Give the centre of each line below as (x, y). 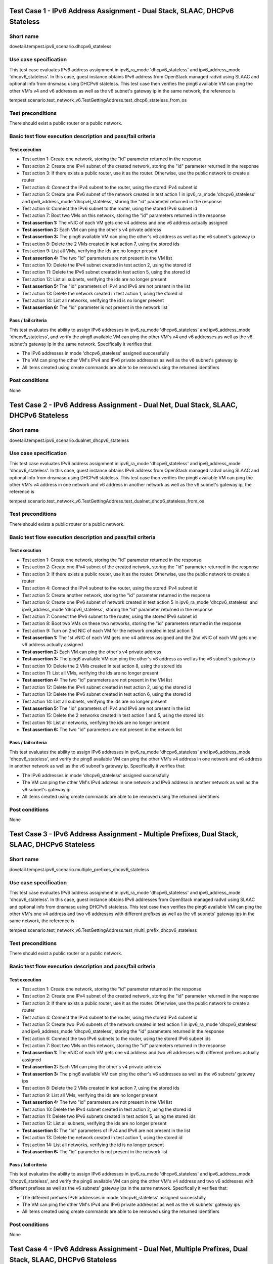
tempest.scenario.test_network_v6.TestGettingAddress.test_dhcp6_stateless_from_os (98, 100)
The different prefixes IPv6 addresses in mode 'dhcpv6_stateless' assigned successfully (114, 1197)
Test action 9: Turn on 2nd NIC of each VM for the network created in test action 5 (108, 630)
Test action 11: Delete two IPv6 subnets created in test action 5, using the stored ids (109, 1116)
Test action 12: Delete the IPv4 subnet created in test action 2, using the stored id (107, 687)
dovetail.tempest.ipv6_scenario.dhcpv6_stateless (60, 47)
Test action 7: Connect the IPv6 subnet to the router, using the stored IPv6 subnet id (109, 616)
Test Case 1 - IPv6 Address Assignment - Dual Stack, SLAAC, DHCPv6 (122, 11)
